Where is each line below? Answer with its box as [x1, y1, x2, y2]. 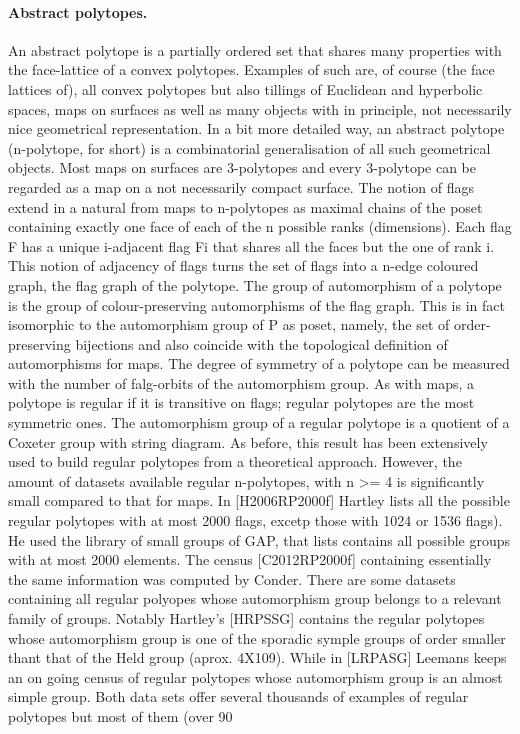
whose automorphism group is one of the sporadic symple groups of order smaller [8, 627, 506, 648]
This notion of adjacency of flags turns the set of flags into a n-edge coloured [8, 255, 479, 276]
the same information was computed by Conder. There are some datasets [8, 568, 456, 589]
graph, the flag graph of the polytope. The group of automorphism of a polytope [8, 274, 502, 295]
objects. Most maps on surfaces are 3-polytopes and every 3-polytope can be [8, 157, 477, 178]
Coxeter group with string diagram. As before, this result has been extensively [8, 431, 488, 452]
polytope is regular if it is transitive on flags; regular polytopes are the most [8, 392, 475, 413]
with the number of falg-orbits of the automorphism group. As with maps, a [8, 372, 474, 393]
